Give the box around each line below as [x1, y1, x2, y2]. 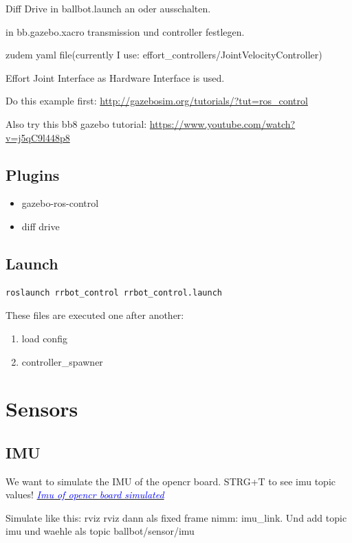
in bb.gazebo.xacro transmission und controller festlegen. [5, 24, 245, 38]
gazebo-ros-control [21, 196, 99, 210]
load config [21, 331, 67, 345]
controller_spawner [21, 354, 103, 368]
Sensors [5, 395, 78, 423]
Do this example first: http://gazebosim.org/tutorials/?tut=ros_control [5, 93, 308, 108]
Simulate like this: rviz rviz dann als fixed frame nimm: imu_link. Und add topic [5, 510, 347, 524]
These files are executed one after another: [5, 308, 184, 322]
